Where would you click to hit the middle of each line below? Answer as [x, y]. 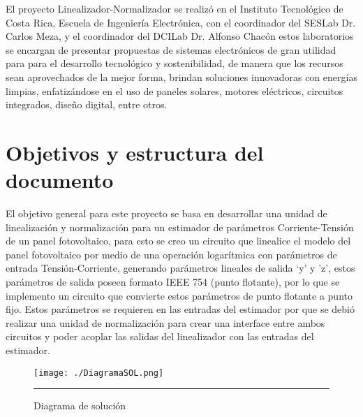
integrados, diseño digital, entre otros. [87, 104]
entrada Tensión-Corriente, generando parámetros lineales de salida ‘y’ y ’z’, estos [180, 268]
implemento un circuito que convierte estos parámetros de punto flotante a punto [179, 295]
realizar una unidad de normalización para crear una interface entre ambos [165, 322]
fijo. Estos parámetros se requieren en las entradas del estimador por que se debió [180, 309]
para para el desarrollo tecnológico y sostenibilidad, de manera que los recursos [175, 63]
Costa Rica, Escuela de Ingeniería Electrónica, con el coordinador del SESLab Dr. [181, 22]
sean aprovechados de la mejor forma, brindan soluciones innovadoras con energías [181, 76]
